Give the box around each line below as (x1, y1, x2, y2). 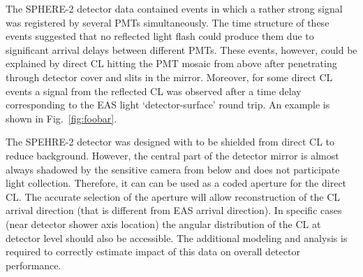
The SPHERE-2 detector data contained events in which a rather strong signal (6, 1, 343, 15)
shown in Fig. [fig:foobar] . (6, 111, 117, 125)
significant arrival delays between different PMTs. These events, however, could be (6, 42, 357, 57)
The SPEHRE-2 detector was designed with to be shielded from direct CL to (6, 134, 335, 149)
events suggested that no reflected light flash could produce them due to (6, 29, 314, 43)
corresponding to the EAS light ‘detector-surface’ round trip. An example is (6, 97, 330, 112)
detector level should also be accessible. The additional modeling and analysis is (6, 230, 348, 245)
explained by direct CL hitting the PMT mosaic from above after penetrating (6, 56, 337, 71)
